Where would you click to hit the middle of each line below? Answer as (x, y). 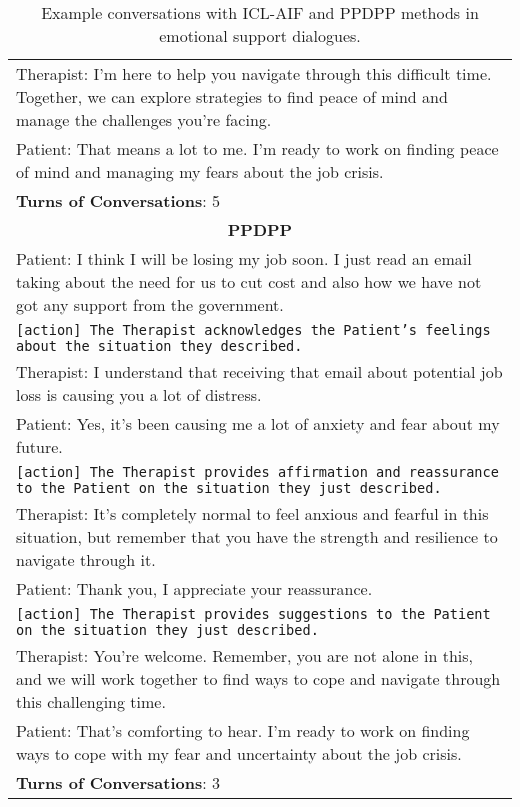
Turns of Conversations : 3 (118, 782)
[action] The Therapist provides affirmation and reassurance (257, 472)
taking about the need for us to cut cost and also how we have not (249, 281)
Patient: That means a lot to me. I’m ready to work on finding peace (257, 148)
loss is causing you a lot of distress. (139, 394)
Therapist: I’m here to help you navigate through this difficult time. (254, 73)
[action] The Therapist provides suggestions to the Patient (253, 614)
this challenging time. (91, 701)
